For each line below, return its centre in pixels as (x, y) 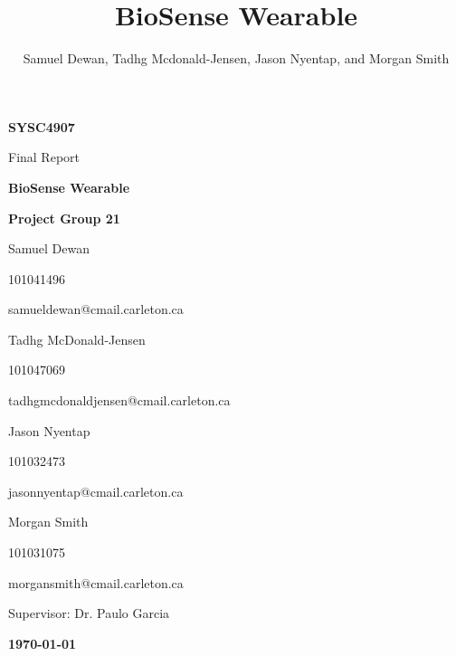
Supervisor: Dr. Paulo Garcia (89, 613)
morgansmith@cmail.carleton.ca (96, 582)
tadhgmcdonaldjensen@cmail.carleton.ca (119, 400)
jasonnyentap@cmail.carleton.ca (96, 491)
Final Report (44, 157)
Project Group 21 (64, 218)
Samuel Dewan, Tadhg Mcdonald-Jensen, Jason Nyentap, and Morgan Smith (236, 58)
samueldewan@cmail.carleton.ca (96, 309)
